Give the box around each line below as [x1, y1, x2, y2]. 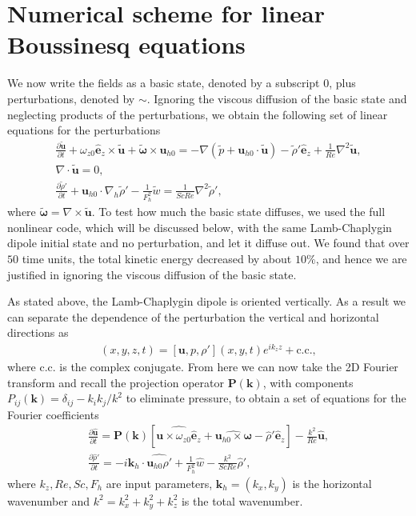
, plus [329, 74, 356, 91]
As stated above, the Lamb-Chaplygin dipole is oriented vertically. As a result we [7, 293, 406, 310]
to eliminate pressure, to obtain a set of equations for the [126, 390, 406, 406]
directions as [7, 324, 69, 341]
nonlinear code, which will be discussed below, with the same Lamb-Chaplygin [7, 218, 392, 235]
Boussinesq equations [7, 28, 246, 61]
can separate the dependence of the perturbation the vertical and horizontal [7, 308, 379, 325]
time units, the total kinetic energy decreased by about [22, 250, 292, 267]
